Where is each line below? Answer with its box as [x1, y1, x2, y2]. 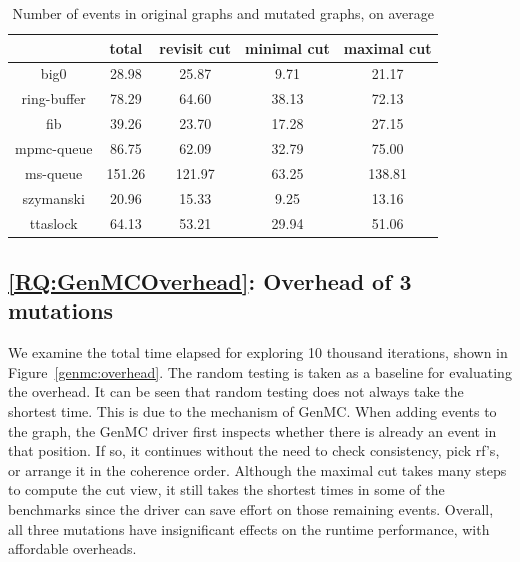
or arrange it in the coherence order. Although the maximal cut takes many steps [8, 459, 507, 480]
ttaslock [29, 212, 78, 233]
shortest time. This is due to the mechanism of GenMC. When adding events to [8, 400, 497, 421]
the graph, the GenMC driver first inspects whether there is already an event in [8, 420, 497, 441]
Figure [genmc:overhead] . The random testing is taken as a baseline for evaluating [8, 361, 512, 382]
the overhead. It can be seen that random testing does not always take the [8, 381, 464, 402]
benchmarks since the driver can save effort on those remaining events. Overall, [8, 498, 494, 519]
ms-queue [25, 162, 83, 183]
